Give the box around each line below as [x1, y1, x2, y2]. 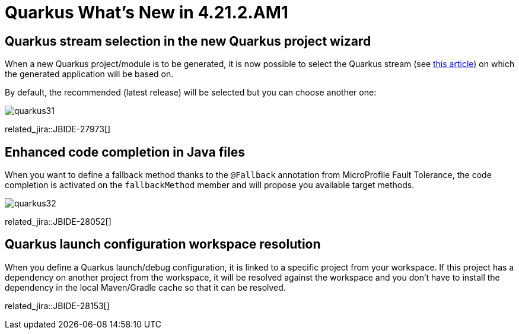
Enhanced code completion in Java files [5, 144, 245, 160]
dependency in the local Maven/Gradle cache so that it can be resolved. [5, 282, 286, 292]
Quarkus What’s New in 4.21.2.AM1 [5, 2, 288, 23]
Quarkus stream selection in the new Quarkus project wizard [5, 33, 371, 49]
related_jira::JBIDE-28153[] [5, 300, 110, 311]
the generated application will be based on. [5, 69, 174, 79]
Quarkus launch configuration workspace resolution [5, 237, 321, 252]
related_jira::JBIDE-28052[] [5, 217, 112, 227]
